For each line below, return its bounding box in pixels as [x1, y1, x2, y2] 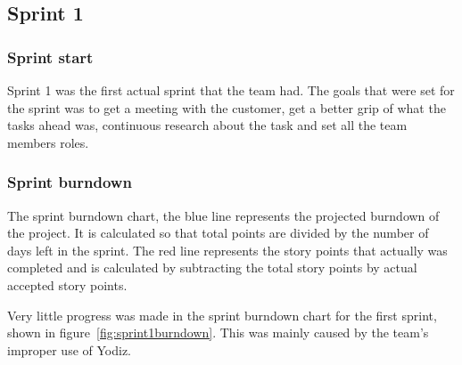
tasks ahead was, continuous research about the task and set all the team [7, 116, 408, 134]
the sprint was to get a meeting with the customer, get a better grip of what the [7, 98, 446, 117]
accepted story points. [7, 275, 128, 294]
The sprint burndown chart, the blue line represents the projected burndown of [7, 206, 440, 224]
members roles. [7, 133, 89, 151]
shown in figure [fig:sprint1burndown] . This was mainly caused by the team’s [7, 323, 429, 342]
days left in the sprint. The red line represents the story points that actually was [7, 240, 448, 259]
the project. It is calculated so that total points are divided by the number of [7, 223, 429, 242]
